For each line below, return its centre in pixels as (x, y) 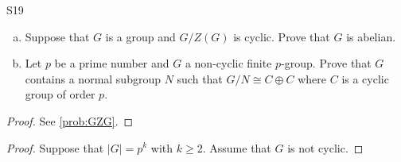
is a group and (140, 36)
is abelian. (371, 36)
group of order (60, 94)
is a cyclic (365, 78)
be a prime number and (112, 63)
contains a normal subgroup (93, 78)
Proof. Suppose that (55, 147)
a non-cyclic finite (228, 63)
